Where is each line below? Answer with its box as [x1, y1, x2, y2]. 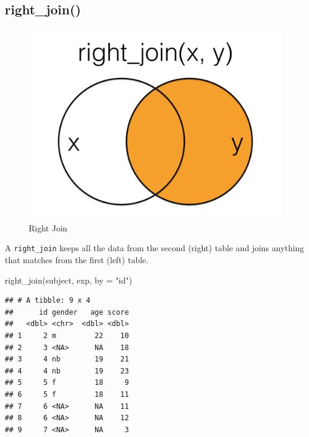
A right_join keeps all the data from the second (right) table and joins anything [5, 242, 304, 254]
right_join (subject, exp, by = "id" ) [5, 273, 132, 286]
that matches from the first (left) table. [5, 254, 149, 266]
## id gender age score [5, 308, 129, 317]
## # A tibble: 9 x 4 [5, 296, 91, 305]
